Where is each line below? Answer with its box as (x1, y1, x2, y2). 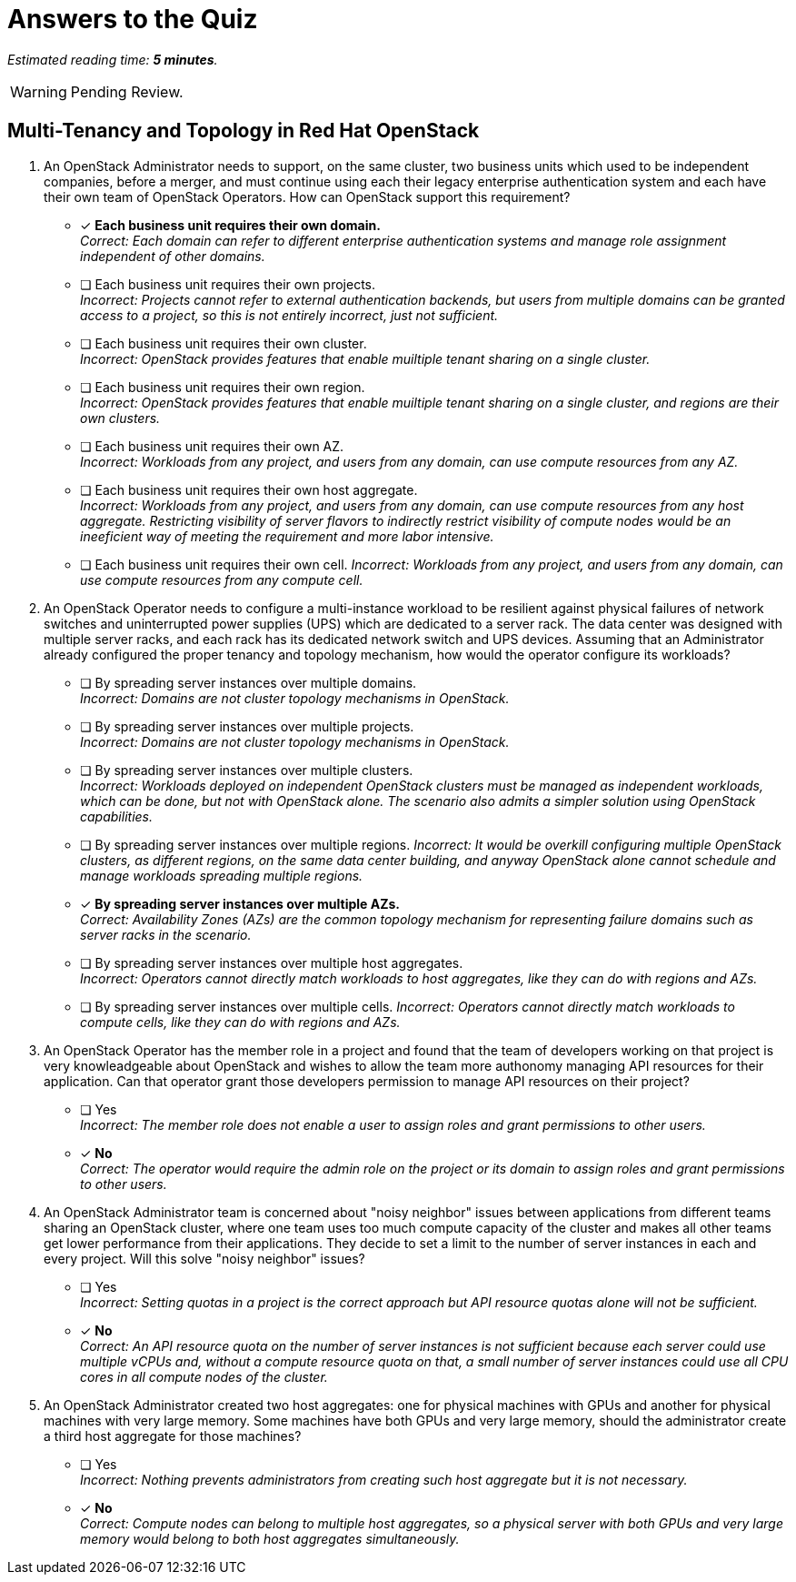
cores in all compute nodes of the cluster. (80, 1368, 328, 1385)
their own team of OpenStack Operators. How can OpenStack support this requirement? (44, 188, 571, 205)
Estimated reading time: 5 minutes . (7, 51, 218, 67)
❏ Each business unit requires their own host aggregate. (80, 481, 418, 498)
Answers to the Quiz (7, 4, 258, 35)
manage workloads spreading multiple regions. (80, 867, 363, 883)
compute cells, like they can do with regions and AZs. (80, 1013, 401, 1030)
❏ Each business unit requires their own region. (80, 378, 365, 395)
